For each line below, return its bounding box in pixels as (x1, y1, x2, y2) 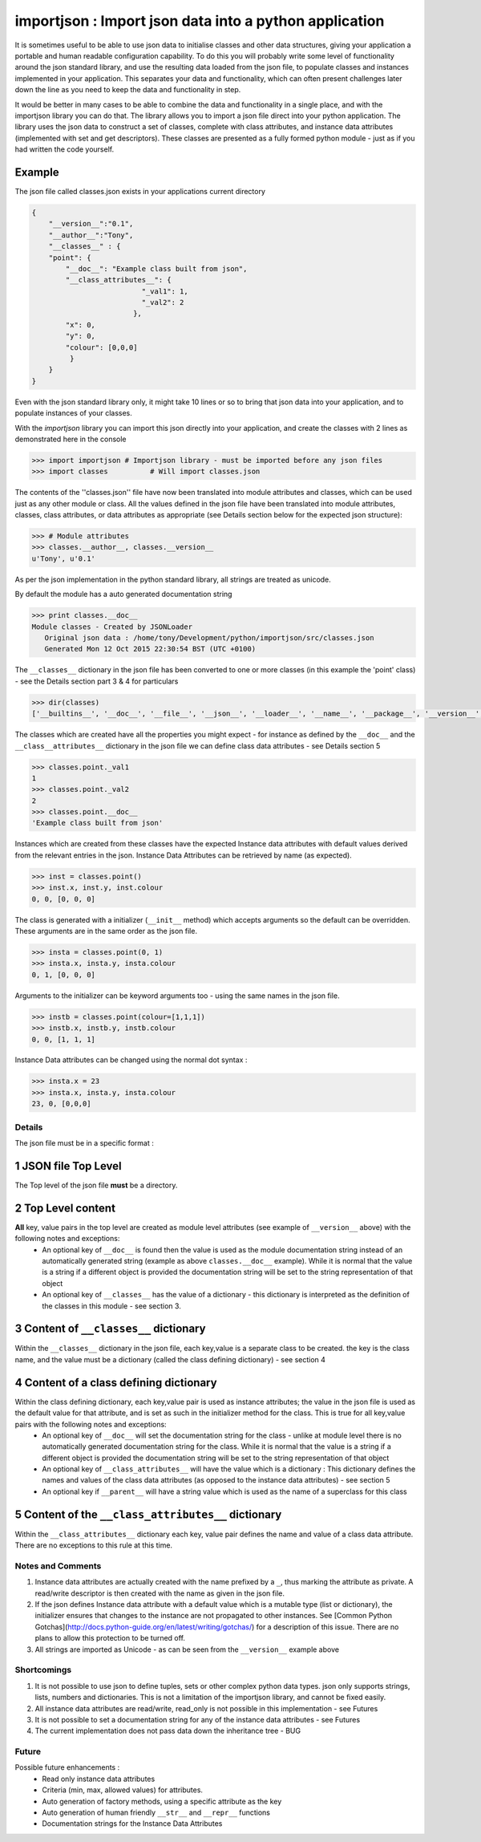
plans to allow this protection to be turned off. (34, 1633, 186, 1643)
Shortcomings (14, 1665, 72, 1676)
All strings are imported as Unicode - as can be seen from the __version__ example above (34, 1645, 340, 1654)
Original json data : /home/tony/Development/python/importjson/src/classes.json (44, 634, 374, 643)
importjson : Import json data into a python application (14, 12, 385, 30)
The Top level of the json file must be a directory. (14, 1180, 178, 1190)
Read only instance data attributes (42, 1774, 156, 1783)
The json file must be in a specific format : (14, 1138, 154, 1147)
